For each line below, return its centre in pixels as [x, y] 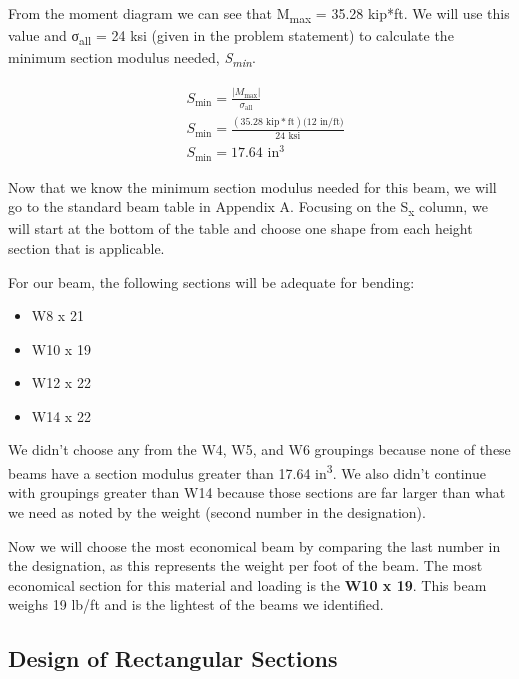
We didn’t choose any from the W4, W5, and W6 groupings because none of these [259, 449]
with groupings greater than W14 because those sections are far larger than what [257, 492]
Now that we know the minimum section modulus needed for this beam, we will [252, 186]
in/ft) [331, 121]
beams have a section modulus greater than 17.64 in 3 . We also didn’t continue [247, 471]
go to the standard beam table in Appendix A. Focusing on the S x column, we [248, 207]
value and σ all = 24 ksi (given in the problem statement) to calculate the [231, 36]
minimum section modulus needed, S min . [132, 59]
